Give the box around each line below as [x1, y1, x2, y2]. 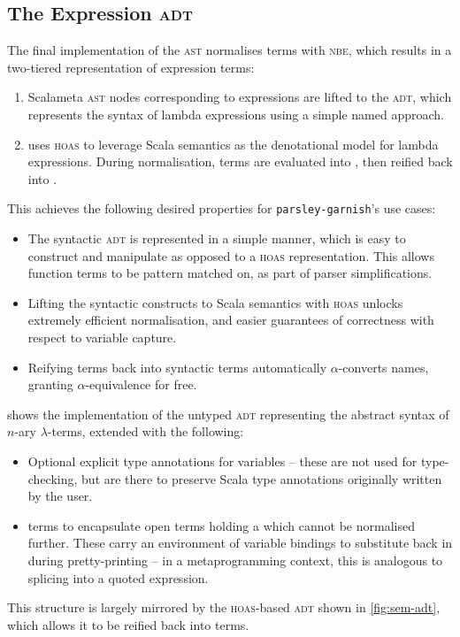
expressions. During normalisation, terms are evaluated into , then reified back [27, 152, 453, 171]
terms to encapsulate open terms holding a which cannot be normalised [27, 516, 415, 534]
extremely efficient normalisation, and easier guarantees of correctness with [27, 311, 434, 329]
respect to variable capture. [27, 327, 177, 346]
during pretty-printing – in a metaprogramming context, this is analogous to [27, 550, 443, 569]
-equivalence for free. [85, 375, 197, 394]
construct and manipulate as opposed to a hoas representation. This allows [27, 246, 434, 265]
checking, [27, 469, 78, 487]
